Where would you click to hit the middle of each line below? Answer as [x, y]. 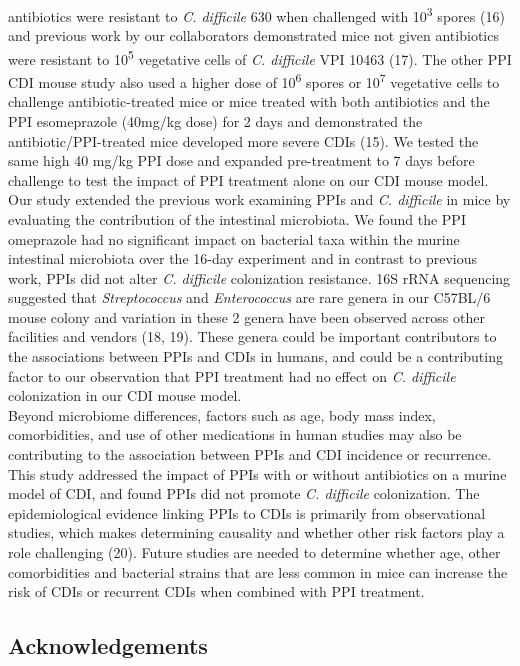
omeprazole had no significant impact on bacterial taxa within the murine [234, 238]
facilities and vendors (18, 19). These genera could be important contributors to [252, 336]
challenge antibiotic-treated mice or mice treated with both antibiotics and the [249, 101]
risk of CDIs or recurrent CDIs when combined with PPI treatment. [216, 591]
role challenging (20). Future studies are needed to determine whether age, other [254, 552]
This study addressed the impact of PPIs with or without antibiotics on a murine [257, 473]
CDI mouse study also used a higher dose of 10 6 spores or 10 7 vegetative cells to [254, 80]
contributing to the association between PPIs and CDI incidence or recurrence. [250, 454]
